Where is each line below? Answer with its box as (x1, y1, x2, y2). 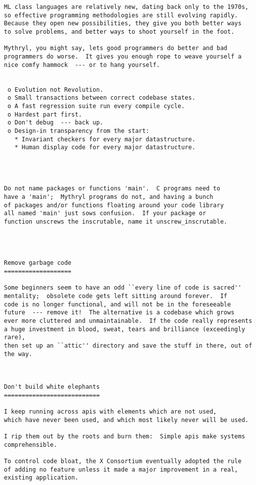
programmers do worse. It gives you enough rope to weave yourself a (4, 53, 242, 60)
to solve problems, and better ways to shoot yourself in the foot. (4, 28, 235, 35)
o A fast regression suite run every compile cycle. (7, 102, 185, 110)
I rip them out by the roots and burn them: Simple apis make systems (4, 433, 245, 440)
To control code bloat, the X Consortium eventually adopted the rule (4, 458, 242, 465)
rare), (4, 334, 25, 341)
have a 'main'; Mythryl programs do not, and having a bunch (4, 193, 213, 201)
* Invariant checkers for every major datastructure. (14, 135, 196, 143)
